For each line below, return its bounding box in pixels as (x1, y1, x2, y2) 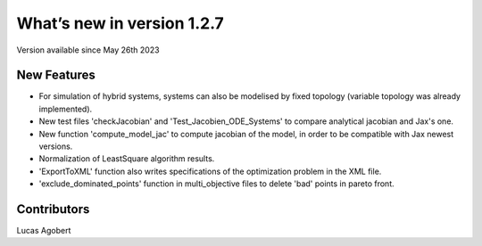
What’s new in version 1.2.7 (16, 13, 225, 33)
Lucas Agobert (16, 225, 71, 236)
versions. (38, 141, 73, 152)
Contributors (16, 201, 90, 217)
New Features (16, 68, 96, 83)
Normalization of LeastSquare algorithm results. (38, 153, 215, 164)
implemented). (38, 103, 93, 114)
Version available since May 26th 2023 (16, 45, 160, 55)
